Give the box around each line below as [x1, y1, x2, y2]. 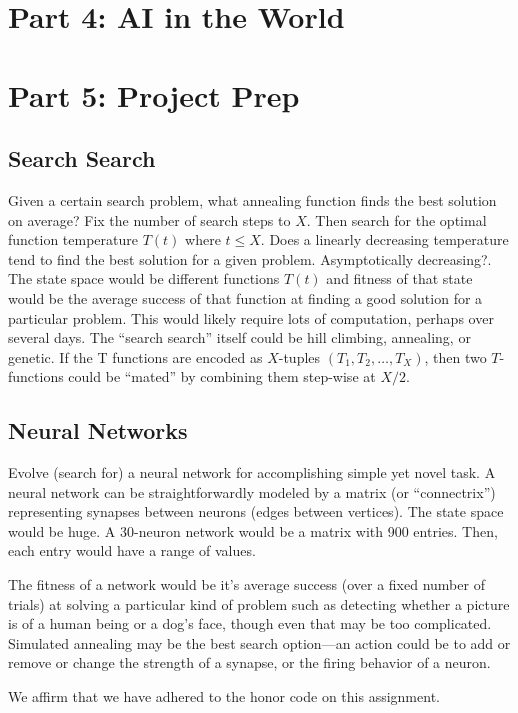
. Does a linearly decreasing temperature [260, 229, 509, 250]
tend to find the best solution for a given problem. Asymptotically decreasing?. [8, 248, 492, 269]
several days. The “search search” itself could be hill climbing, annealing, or [8, 327, 471, 348]
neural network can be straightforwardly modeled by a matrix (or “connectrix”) [8, 481, 496, 502]
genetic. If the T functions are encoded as [8, 346, 263, 367]
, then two [424, 346, 487, 367]
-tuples [278, 346, 321, 367]
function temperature [8, 229, 138, 250]
